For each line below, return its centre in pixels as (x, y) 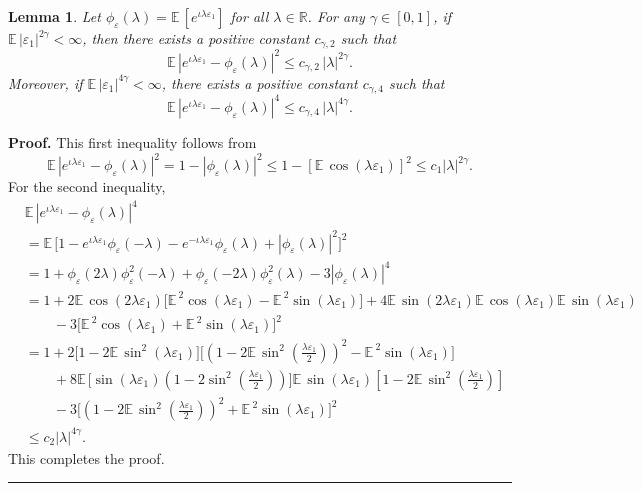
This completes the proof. (86, 457)
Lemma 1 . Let (54, 16)
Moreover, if (45, 82)
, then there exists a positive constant (196, 38)
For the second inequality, (87, 186)
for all (249, 16)
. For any (336, 16)
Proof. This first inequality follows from (132, 141)
